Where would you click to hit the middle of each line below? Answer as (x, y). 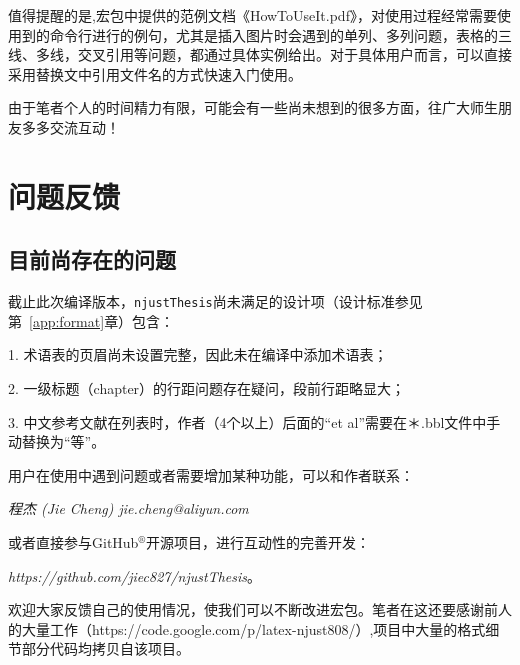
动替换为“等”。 (57, 441)
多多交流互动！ (70, 126)
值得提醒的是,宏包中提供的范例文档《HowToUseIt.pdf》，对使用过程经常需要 (252, 15)
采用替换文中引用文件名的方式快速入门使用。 (155, 73)
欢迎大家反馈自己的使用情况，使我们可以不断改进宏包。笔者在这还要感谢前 (253, 609)
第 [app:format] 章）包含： (91, 320)
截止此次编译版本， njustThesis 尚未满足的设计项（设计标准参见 (215, 301)
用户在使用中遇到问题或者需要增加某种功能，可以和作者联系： (211, 474)
